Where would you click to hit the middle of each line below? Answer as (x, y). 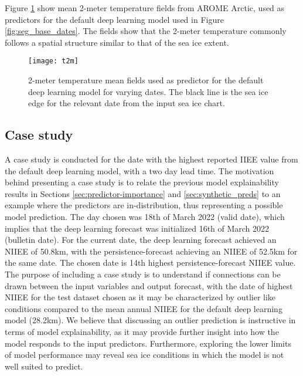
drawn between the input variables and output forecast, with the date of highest (149, 285)
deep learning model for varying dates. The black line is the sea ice (148, 91)
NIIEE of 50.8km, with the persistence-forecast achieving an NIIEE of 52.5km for (151, 251)
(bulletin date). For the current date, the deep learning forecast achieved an (141, 240)
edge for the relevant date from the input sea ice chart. (127, 103)
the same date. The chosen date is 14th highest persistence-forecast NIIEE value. (150, 262)
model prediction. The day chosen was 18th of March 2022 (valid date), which (145, 216)
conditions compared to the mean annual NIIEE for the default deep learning (144, 308)
